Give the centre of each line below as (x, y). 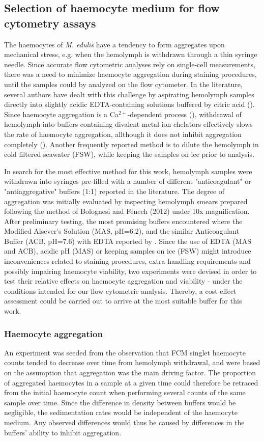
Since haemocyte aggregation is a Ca (61, 114)
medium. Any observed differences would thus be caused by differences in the (124, 422)
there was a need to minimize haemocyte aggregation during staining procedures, (130, 74)
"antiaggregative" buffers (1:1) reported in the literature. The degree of (114, 191)
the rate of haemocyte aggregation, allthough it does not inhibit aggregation (123, 134)
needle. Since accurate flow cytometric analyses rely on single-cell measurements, (130, 64)
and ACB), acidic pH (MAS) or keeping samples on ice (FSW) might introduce (128, 251)
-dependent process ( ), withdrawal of (184, 114)
